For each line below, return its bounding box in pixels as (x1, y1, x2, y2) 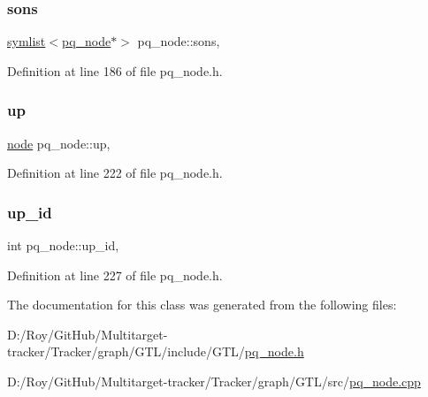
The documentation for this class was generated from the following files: (7, 295, 397, 314)
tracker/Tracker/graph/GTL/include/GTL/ (7, 342, 245, 361)
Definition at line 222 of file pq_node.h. (7, 164, 223, 182)
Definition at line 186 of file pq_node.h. (7, 61, 223, 80)
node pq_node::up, (7, 134, 111, 152)
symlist (7, 32, 46, 50)
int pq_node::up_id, (7, 236, 119, 255)
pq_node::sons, (137, 32, 220, 50)
